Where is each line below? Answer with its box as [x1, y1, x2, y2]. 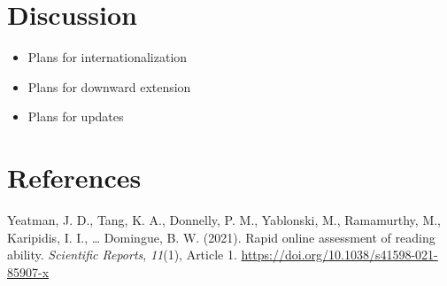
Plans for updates [27, 107, 124, 126]
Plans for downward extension [27, 77, 191, 96]
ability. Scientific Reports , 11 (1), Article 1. [7, 245, 237, 264]
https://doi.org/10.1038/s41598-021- [241, 245, 438, 264]
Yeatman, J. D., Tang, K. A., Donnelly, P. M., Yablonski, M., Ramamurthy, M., [7, 211, 442, 229]
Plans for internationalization [27, 48, 188, 66]
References [7, 159, 142, 196]
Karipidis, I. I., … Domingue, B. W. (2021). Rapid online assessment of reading [7, 228, 435, 246]
